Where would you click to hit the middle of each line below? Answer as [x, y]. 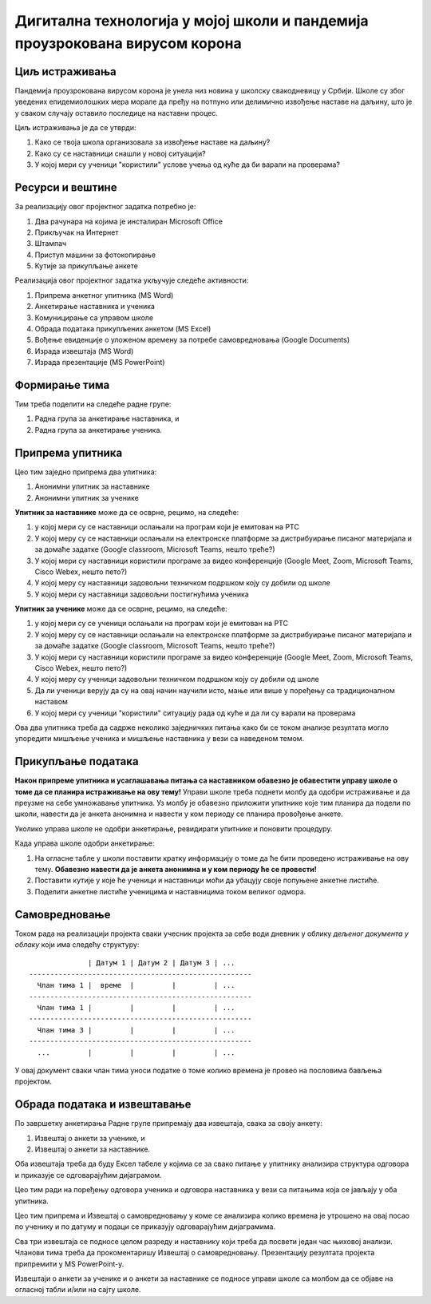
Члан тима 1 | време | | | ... [136, 985]
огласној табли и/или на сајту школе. [78, 1290]
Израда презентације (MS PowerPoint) [100, 363]
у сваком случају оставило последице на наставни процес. [117, 113]
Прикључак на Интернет [77, 232]
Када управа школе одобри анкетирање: [85, 843]
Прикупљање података [77, 761]
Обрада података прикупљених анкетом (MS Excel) [123, 329]
